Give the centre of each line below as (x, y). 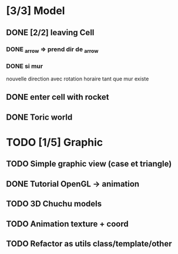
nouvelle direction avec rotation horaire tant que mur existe (78, 79)
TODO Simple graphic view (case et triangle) (89, 164)
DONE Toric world (39, 117)
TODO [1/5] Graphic (55, 143)
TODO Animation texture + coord (67, 224)
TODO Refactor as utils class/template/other (89, 244)
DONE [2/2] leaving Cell (50, 33)
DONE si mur (24, 66)
